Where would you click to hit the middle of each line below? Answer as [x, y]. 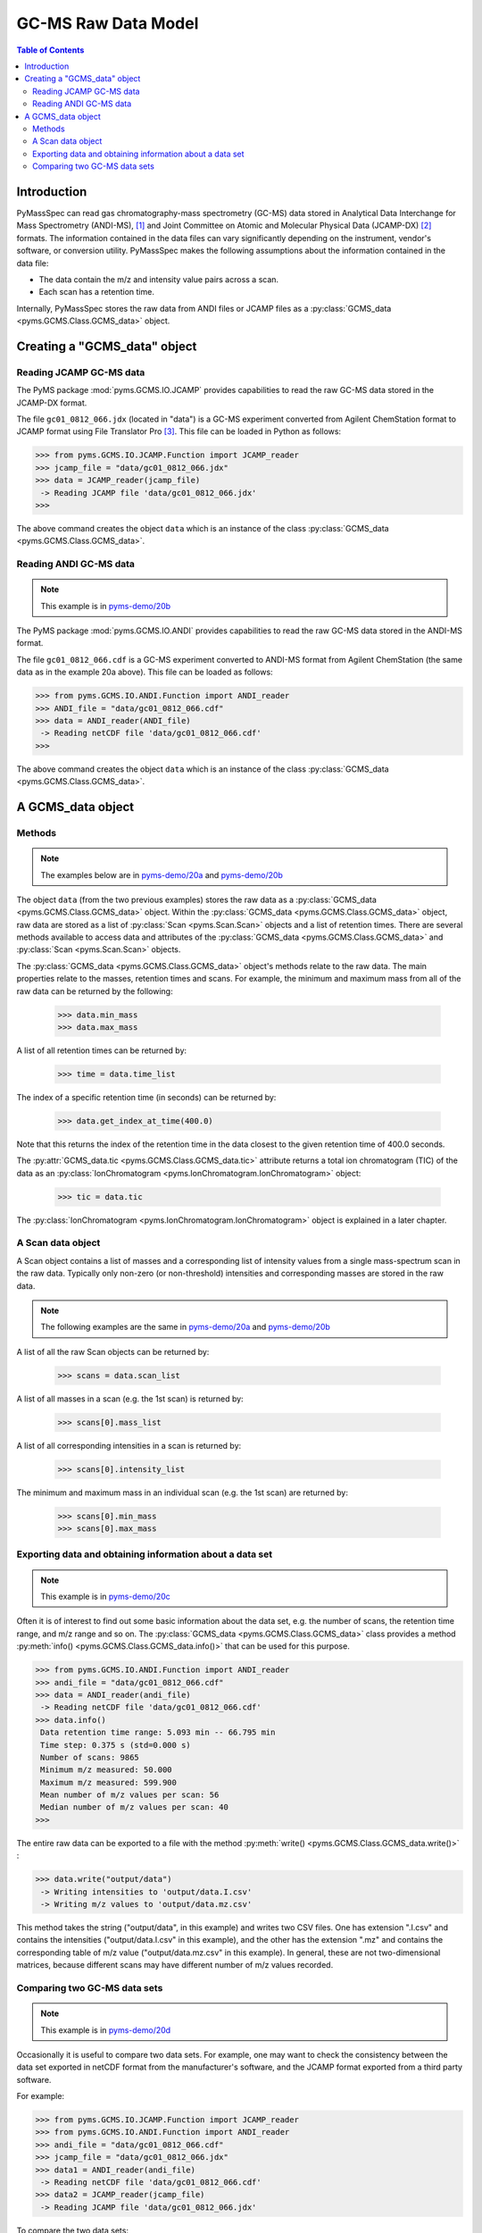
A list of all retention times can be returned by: [102, 1050]
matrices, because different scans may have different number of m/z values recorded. [175, 1965]
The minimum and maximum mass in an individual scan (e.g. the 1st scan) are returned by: [182, 1493]
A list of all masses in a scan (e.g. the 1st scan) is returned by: [130, 1399]
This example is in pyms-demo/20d [106, 2030]
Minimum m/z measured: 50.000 [107, 1770]
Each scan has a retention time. [97, 292]
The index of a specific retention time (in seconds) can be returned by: [146, 1097]
